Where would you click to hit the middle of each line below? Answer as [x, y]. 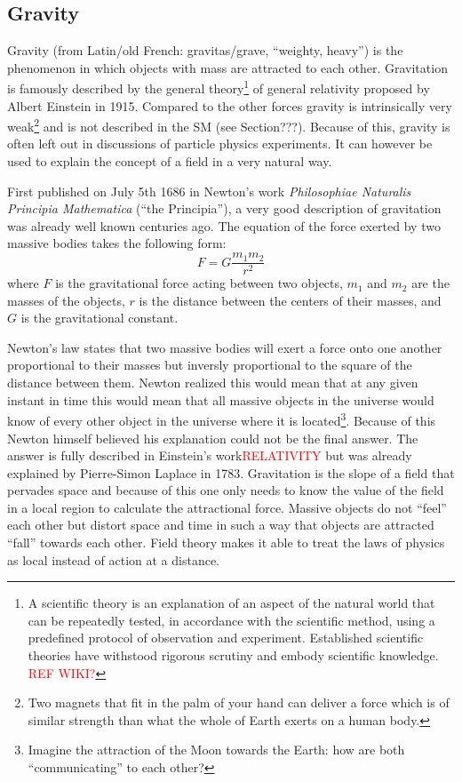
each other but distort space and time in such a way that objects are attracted [221, 525]
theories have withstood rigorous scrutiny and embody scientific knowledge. [233, 655]
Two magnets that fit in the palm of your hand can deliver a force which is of [239, 702]
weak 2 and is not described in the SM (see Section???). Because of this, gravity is [229, 125]
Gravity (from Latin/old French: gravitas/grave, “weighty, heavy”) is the [205, 50]
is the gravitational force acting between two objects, [199, 283]
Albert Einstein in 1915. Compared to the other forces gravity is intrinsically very [230, 105]
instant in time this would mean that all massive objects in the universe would [221, 399]
